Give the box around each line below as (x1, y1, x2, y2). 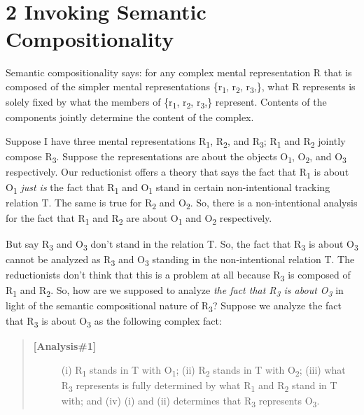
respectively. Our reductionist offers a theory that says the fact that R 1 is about (6, 164, 349, 181)
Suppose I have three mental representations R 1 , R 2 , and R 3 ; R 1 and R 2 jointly (6, 133, 346, 150)
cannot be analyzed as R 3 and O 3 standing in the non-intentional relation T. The (6, 251, 355, 268)
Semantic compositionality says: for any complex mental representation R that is (6, 65, 352, 80)
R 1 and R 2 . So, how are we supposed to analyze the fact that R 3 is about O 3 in (6, 282, 344, 299)
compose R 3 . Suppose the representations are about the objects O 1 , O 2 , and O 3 (6, 148, 346, 165)
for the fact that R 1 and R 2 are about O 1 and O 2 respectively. (6, 211, 272, 227)
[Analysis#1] (33, 339, 97, 353)
